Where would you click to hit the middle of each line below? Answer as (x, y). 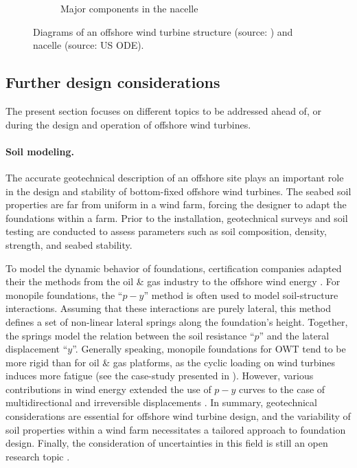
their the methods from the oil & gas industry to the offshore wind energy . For (173, 281)
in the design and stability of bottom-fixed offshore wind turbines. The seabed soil (178, 191)
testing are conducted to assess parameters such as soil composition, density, (166, 231)
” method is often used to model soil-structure (241, 294)
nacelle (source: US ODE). (89, 45)
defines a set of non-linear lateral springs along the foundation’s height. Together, (177, 321)
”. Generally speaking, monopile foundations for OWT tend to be (209, 349)
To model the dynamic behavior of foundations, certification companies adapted (174, 268)
